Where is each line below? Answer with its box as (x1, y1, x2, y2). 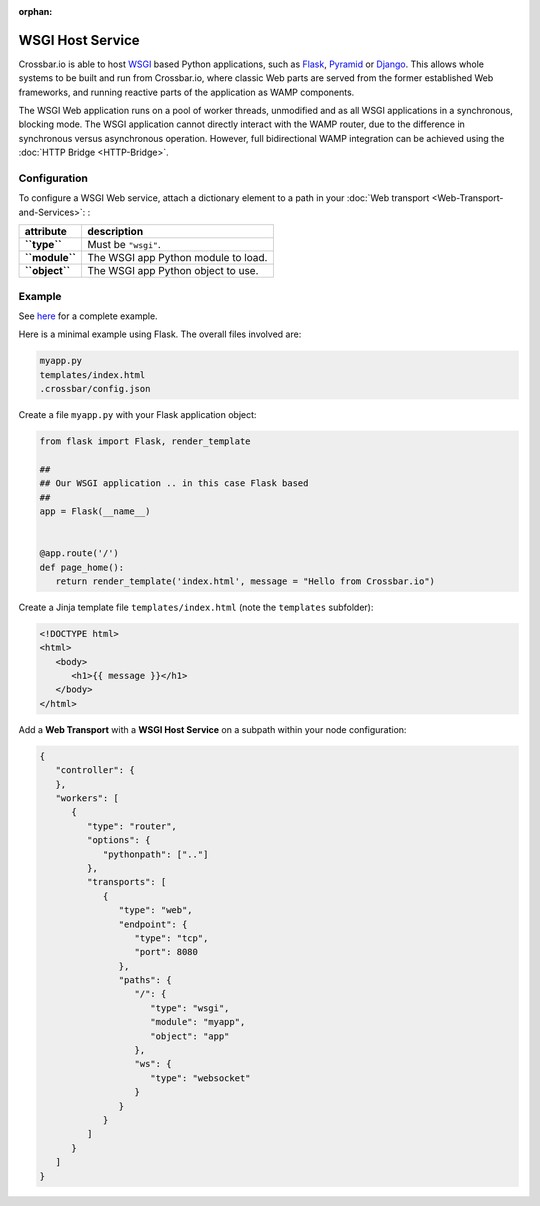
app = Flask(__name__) (39, 506, 151, 517)
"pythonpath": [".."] (102, 848, 209, 860)
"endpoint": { (118, 918, 188, 930)
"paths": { (118, 975, 172, 986)
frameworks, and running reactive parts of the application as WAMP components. (18, 86, 355, 98)
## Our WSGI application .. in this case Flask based (39, 478, 309, 489)
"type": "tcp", (134, 932, 209, 944)
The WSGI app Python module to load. (86, 251, 268, 265)
